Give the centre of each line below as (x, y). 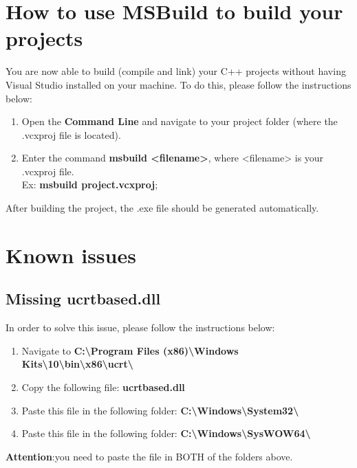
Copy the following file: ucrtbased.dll (103, 387)
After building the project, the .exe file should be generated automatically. (162, 208)
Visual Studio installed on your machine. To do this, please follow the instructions (178, 84)
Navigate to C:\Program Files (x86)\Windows (130, 350)
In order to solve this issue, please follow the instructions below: (140, 327)
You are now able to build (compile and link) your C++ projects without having (176, 71)
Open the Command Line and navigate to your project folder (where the (180, 121)
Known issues (71, 255)
